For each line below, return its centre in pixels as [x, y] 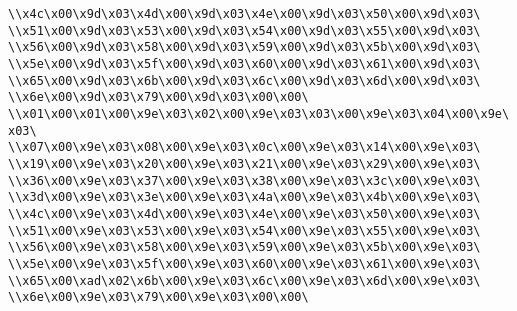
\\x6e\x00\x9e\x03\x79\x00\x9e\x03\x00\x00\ [158, 297]
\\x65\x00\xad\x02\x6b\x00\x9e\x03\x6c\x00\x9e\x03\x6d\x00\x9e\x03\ [244, 280]
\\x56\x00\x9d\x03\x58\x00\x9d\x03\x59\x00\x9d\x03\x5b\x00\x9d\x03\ [244, 47]
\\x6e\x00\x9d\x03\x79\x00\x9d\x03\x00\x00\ [158, 97]
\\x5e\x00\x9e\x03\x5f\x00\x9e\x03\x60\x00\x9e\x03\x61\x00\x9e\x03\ [244, 263]
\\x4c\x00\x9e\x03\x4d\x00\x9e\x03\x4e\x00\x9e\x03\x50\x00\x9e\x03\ [244, 213]
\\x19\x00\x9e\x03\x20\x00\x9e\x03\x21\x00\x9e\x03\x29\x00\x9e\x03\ [244, 163]
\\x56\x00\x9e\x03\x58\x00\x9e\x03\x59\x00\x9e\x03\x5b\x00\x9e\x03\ [244, 247]
